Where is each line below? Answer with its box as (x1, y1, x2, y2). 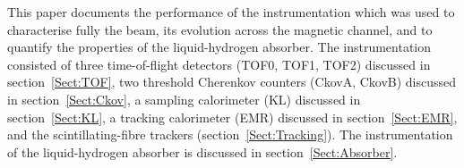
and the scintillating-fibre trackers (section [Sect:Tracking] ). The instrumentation (7, 125, 453, 144)
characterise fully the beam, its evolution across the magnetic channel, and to (7, 20, 433, 38)
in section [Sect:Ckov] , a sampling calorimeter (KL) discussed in (7, 89, 361, 108)
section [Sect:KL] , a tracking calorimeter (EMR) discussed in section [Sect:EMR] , (7, 107, 458, 126)
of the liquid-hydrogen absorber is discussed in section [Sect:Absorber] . (7, 142, 398, 161)
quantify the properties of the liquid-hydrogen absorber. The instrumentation (7, 38, 432, 56)
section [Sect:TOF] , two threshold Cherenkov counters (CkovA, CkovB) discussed (7, 72, 457, 91)
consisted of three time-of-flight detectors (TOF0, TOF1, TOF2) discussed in (7, 55, 431, 73)
